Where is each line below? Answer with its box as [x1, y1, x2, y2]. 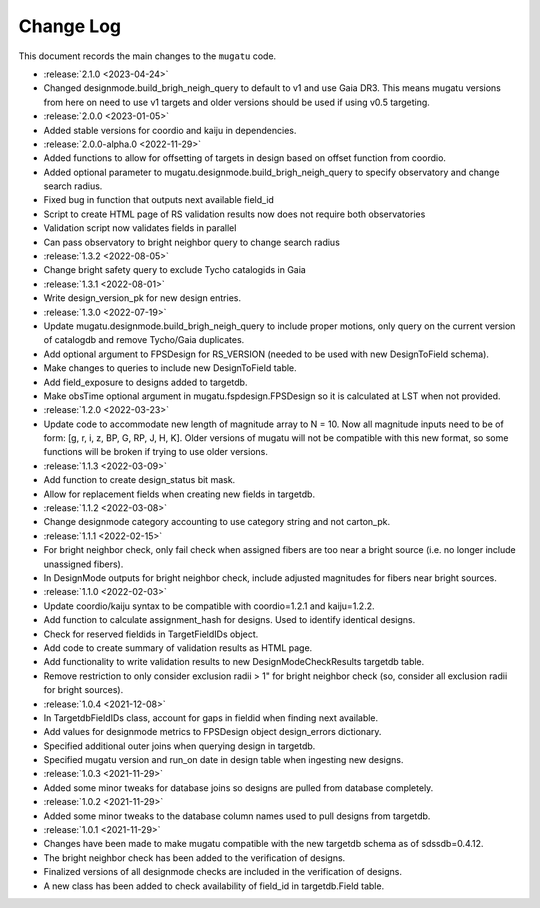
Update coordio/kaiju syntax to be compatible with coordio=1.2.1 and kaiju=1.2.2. [43, 600, 375, 612]
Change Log [18, 15, 122, 37]
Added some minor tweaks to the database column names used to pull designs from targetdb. [43, 810, 431, 822]
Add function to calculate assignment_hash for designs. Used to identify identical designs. [43, 614, 416, 626]
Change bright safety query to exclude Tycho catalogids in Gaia [43, 264, 307, 276]
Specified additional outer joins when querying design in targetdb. [43, 740, 316, 752]
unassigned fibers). [43, 558, 124, 570]
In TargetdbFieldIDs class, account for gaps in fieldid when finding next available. [43, 711, 379, 724]
